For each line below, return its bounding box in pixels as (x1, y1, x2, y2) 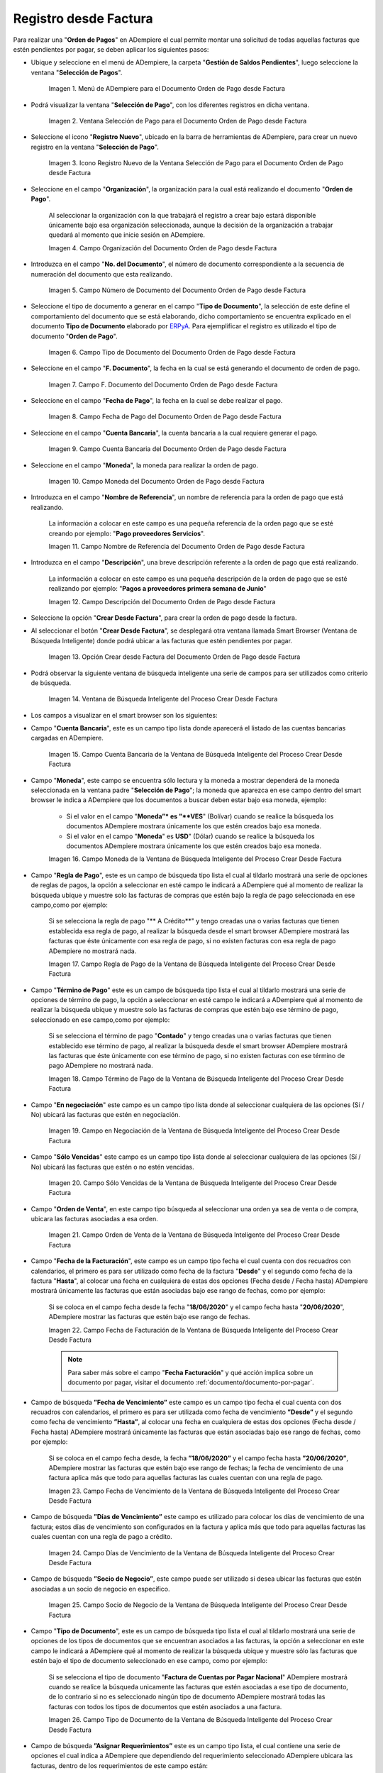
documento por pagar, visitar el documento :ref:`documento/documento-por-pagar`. (67, 1378, 315, 1386)
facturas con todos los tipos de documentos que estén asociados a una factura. (48, 1702, 282, 1711)
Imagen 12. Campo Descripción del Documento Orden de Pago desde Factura (48, 597, 276, 606)
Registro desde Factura (13, 11, 154, 26)
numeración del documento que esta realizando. (30, 269, 173, 278)
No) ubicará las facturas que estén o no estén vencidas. (30, 1162, 194, 1171)
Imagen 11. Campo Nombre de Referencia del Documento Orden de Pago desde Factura (48, 543, 305, 550)
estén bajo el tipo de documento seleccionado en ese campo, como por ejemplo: (30, 1657, 268, 1665)
